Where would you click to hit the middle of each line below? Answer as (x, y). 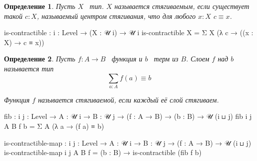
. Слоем (198, 59)
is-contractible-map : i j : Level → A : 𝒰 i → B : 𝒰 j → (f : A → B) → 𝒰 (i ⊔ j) (128, 142)
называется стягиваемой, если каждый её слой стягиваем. (128, 99)
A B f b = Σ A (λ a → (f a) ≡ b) (54, 126)
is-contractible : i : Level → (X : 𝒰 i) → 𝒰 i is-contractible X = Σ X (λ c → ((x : (129, 32)
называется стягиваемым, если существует (182, 6)
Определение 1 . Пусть (40, 6)
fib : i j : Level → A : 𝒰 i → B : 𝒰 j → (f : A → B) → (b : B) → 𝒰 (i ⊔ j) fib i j (128, 116)
